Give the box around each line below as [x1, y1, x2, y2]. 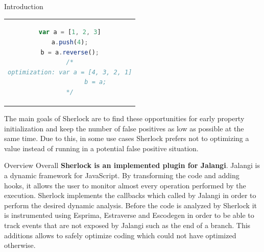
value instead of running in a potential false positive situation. [4, 143, 199, 153]
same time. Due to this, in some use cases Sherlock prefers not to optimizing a [4, 133, 249, 144]
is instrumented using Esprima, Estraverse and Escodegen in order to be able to [4, 210, 254, 220]
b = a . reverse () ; [40, 48, 100, 56]
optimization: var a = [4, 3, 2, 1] [8, 68, 132, 76]
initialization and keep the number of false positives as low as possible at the [4, 123, 244, 133]
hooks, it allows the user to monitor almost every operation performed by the [4, 180, 246, 190]
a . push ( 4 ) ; [51, 38, 88, 46]
